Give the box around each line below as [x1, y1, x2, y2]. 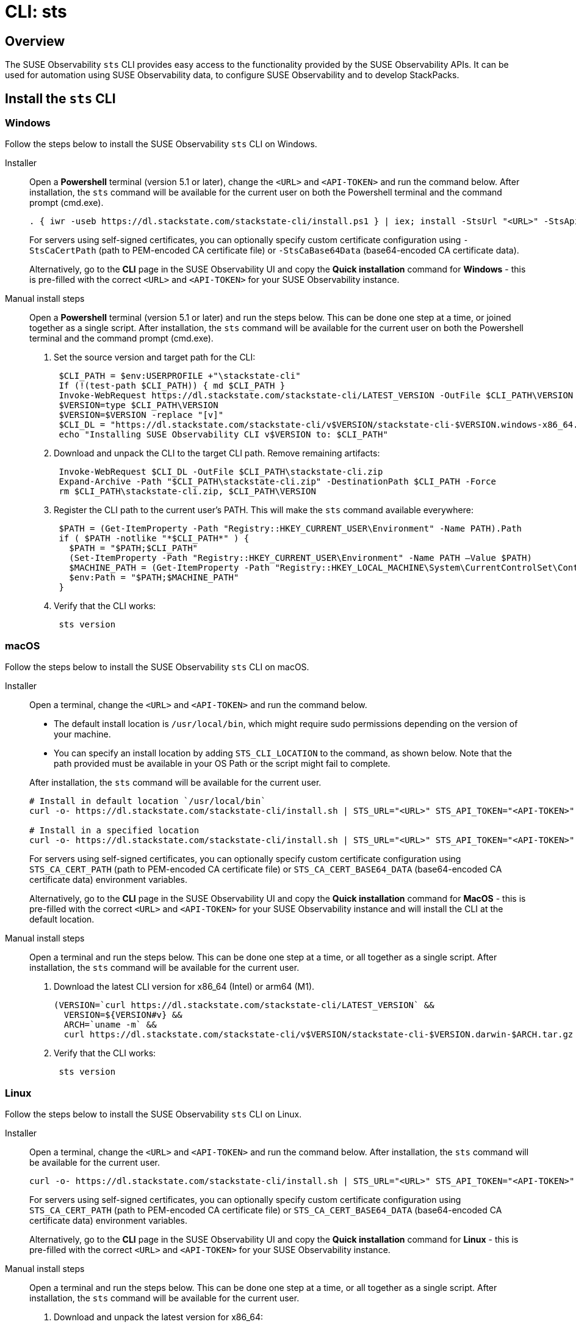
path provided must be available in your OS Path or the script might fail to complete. [54, 758, 391, 769]
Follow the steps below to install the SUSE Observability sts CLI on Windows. [5, 139, 317, 150]
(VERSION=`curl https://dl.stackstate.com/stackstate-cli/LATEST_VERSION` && [54, 1000, 434, 1011]
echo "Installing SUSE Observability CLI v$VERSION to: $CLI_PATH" [59, 430, 388, 440]
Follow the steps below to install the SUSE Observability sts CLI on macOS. [5, 662, 309, 673]
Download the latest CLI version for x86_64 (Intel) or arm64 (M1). [54, 981, 315, 992]
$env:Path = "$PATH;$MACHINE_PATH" [69, 572, 239, 583]
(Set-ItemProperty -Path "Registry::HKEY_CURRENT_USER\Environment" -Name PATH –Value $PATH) [69, 553, 532, 563]
